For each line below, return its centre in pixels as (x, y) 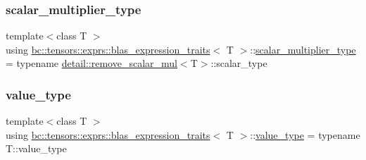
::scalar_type (239, 63)
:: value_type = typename (305, 134)
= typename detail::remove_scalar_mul (91, 63)
